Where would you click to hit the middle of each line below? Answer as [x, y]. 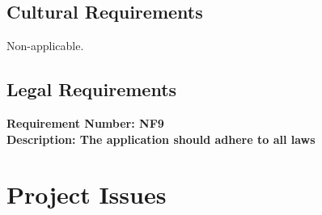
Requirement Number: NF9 [85, 123]
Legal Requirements [92, 89]
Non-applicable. [45, 46]
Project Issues [87, 194]
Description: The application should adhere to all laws [161, 139]
